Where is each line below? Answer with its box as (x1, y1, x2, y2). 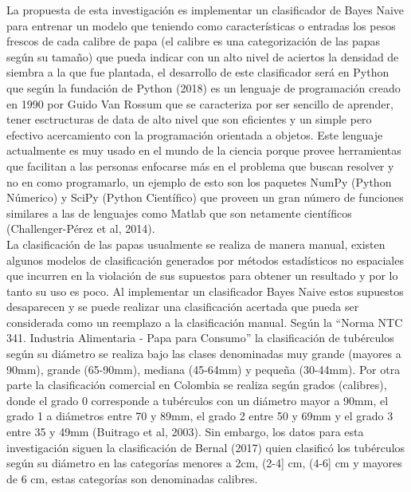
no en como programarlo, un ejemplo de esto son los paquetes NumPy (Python (6, 173, 392, 190)
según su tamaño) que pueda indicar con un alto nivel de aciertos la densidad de (6, 48, 399, 65)
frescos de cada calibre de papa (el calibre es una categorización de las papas (6, 33, 381, 49)
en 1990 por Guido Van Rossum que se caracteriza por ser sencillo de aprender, (6, 95, 393, 112)
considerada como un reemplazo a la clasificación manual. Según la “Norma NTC (6, 313, 403, 330)
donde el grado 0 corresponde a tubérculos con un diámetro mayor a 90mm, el (6, 392, 389, 408)
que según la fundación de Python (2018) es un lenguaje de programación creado (6, 79, 401, 96)
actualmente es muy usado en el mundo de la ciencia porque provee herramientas (6, 142, 401, 159)
